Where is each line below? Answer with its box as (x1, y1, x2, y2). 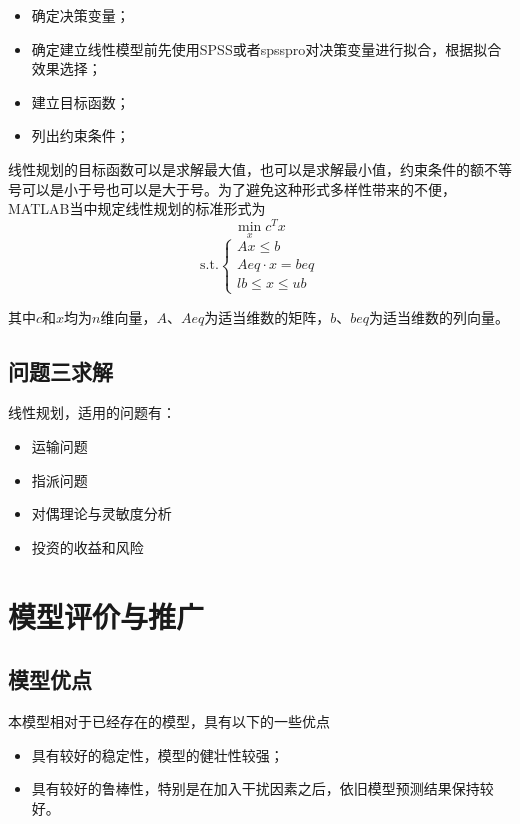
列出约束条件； (31, 125, 130, 146)
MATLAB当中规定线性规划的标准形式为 (8, 198, 266, 219)
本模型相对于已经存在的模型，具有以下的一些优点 (8, 710, 330, 731)
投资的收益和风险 (31, 536, 144, 557)
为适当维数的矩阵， (204, 306, 331, 327)
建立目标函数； (31, 91, 130, 112)
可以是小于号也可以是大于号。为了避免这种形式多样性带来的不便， (21, 178, 456, 199)
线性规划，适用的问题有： (8, 402, 176, 423)
